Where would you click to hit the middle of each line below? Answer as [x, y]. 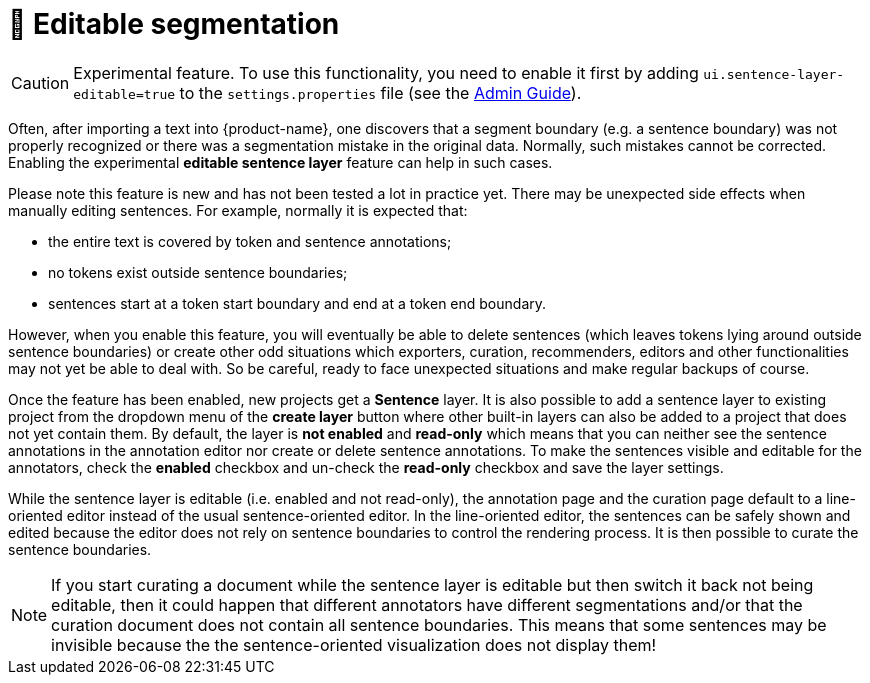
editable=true [124, 94]
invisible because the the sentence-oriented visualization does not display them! [354, 644]
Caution [40, 82]
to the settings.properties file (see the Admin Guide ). [380, 92]
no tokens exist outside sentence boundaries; [198, 272]
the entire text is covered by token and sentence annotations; [250, 241]
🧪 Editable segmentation [174, 24]
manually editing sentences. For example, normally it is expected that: [238, 210]
